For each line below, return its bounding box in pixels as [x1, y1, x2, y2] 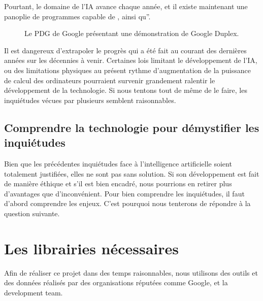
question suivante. [4, 208, 60, 218]
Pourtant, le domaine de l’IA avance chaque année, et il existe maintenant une [4, 1, 248, 11]
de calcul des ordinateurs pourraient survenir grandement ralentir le [4, 75, 215, 85]
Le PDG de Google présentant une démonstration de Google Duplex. [24, 28, 239, 39]
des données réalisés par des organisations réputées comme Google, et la [4, 277, 228, 288]
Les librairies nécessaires [4, 238, 179, 258]
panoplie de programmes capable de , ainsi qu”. [4, 11, 151, 21]
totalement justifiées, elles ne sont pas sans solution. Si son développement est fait [4, 168, 259, 179]
